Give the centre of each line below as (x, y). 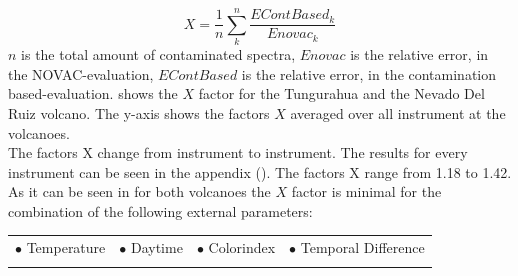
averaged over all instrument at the (398, 112)
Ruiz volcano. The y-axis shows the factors (139, 112)
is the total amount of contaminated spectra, (158, 54)
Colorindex (242, 247)
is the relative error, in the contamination (369, 73)
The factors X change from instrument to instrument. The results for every (238, 152)
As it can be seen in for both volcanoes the (139, 191)
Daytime (156, 247)
